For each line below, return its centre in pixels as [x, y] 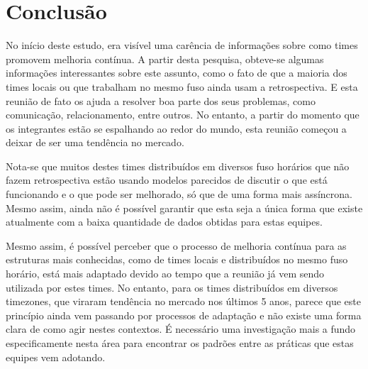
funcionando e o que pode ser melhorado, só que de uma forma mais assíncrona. [179, 194]
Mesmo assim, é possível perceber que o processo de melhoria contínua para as [176, 245]
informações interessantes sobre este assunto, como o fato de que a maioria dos [177, 73]
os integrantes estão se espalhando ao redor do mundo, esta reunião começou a [176, 128]
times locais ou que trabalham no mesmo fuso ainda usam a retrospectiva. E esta [182, 86]
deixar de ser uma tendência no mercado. [95, 142]
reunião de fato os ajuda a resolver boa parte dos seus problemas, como [161, 100]
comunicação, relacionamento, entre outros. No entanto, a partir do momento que [183, 115]
